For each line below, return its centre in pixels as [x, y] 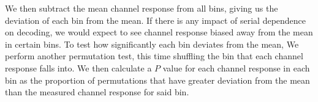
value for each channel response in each [236, 67]
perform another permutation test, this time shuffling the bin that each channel [154, 56]
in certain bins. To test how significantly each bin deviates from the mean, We [152, 44]
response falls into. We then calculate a [78, 67]
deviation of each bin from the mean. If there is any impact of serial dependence [156, 20]
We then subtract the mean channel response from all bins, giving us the [142, 8]
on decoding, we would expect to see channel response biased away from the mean [159, 32]
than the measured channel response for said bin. [97, 92]
